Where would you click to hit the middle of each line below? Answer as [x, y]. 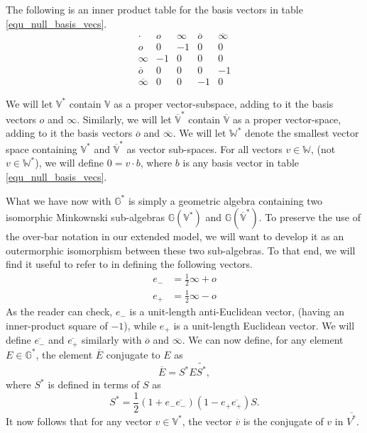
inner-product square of [57, 325]
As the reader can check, [59, 311]
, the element [64, 354]
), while [140, 325]
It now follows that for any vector [79, 421]
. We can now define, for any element [263, 340]
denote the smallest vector [302, 133]
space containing [42, 148]
